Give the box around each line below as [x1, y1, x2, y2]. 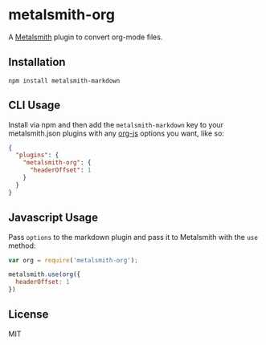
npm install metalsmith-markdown [8, 76, 121, 85]
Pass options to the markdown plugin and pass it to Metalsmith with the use [8, 232, 259, 241]
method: [8, 241, 36, 250]
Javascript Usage [8, 211, 99, 225]
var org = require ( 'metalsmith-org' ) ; [8, 256, 138, 264]
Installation [8, 55, 66, 69]
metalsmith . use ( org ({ [8, 270, 81, 278]
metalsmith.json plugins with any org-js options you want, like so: [8, 128, 225, 138]
